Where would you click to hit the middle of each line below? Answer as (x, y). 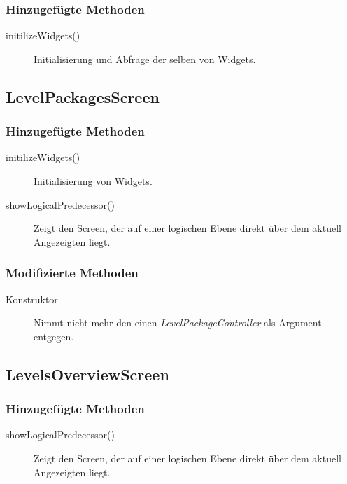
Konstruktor (32, 299)
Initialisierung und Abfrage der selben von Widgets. (145, 58)
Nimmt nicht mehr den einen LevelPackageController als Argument (178, 323)
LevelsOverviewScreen (87, 374)
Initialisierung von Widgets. (93, 181)
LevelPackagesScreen (83, 96)
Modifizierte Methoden (72, 273)
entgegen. (54, 336)
